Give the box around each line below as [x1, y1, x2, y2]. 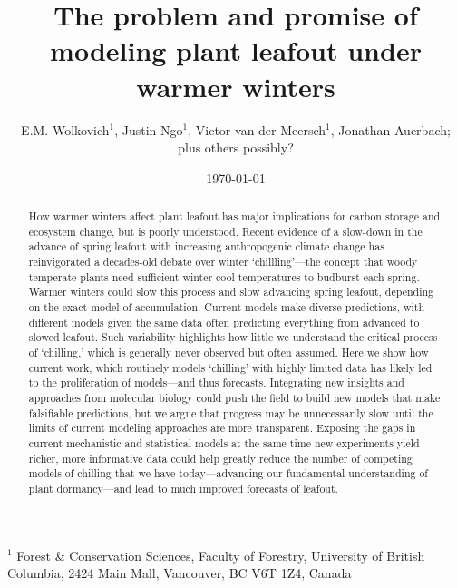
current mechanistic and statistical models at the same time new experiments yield [28, 435, 420, 450]
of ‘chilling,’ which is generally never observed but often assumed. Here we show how [28, 344, 429, 359]
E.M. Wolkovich [21, 120, 110, 139]
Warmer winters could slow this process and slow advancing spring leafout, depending [28, 284, 434, 299]
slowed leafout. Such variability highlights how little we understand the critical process [28, 329, 438, 345]
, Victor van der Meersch [188, 120, 326, 139]
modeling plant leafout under [50, 32, 422, 69]
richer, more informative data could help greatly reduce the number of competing [28, 450, 413, 465]
